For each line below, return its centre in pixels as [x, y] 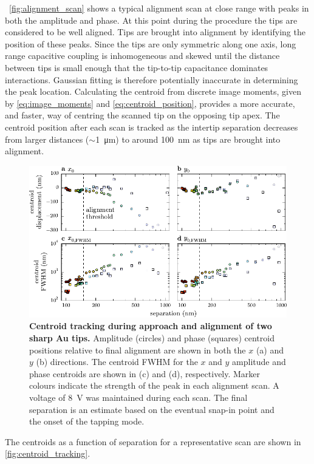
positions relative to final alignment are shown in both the [138, 350]
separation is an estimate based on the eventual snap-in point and [152, 409]
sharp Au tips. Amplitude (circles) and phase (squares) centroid [152, 337]
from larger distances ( [47, 139]
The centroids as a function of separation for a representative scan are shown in [153, 441]
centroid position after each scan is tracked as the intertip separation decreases [152, 127]
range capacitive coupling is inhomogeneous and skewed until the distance [142, 56]
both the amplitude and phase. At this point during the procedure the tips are [151, 20]
